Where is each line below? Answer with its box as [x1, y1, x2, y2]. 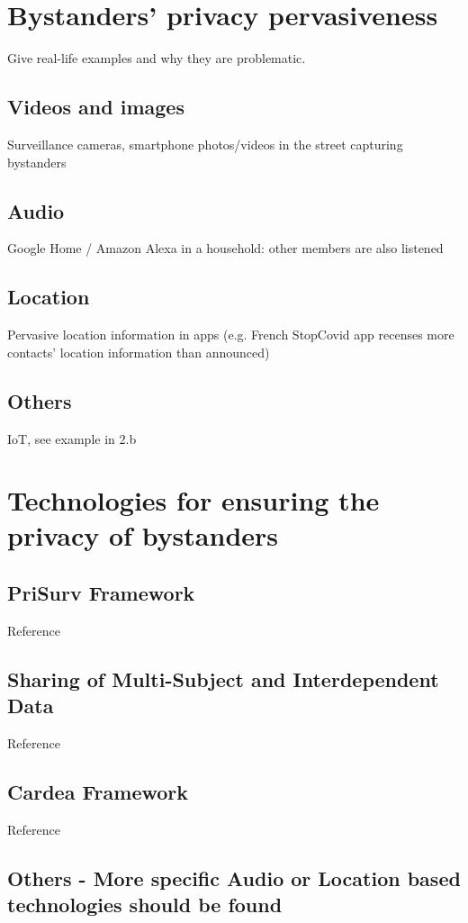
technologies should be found [7, 891, 283, 918]
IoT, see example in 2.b [7, 429, 137, 448]
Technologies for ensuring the [7, 482, 380, 519]
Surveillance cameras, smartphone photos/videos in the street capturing [7, 134, 403, 153]
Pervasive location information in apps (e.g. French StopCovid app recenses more [7, 325, 454, 344]
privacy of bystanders [7, 517, 279, 554]
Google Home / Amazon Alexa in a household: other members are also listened [7, 239, 444, 258]
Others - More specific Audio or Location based [7, 864, 461, 891]
